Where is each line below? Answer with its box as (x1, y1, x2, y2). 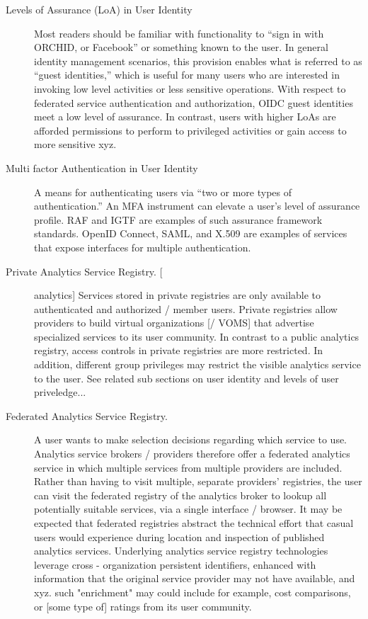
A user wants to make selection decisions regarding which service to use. (34, 432, 347, 447)
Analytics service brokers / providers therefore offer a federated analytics (34, 446, 350, 461)
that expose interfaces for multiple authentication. (34, 239, 251, 254)
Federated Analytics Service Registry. (6, 408, 168, 423)
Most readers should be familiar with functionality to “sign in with (34, 25, 324, 40)
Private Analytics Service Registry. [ (6, 263, 163, 278)
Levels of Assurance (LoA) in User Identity (6, 2, 192, 16)
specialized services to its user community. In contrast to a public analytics (34, 329, 360, 343)
